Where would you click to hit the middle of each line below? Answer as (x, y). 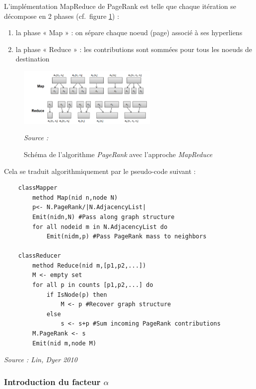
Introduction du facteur (52, 381)
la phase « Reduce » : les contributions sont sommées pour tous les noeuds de (134, 49)
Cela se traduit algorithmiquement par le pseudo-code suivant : (100, 171)
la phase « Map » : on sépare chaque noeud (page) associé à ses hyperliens (129, 32)
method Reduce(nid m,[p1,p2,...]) (89, 265)
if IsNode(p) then (77, 295)
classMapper (38, 188)
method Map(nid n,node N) (75, 197)
